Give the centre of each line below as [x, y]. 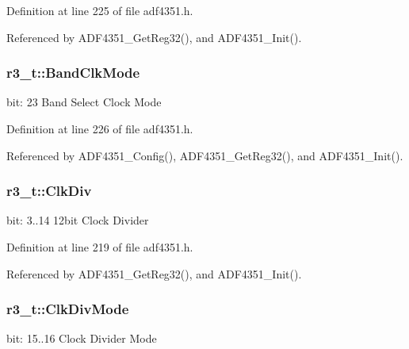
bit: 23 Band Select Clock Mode [84, 102]
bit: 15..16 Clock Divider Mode [82, 338]
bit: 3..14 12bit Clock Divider [78, 220]
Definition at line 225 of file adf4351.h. [100, 10]
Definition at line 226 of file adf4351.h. [100, 128]
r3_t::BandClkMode [73, 73]
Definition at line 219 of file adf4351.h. [100, 247]
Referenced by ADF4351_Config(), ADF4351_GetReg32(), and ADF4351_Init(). [205, 155]
